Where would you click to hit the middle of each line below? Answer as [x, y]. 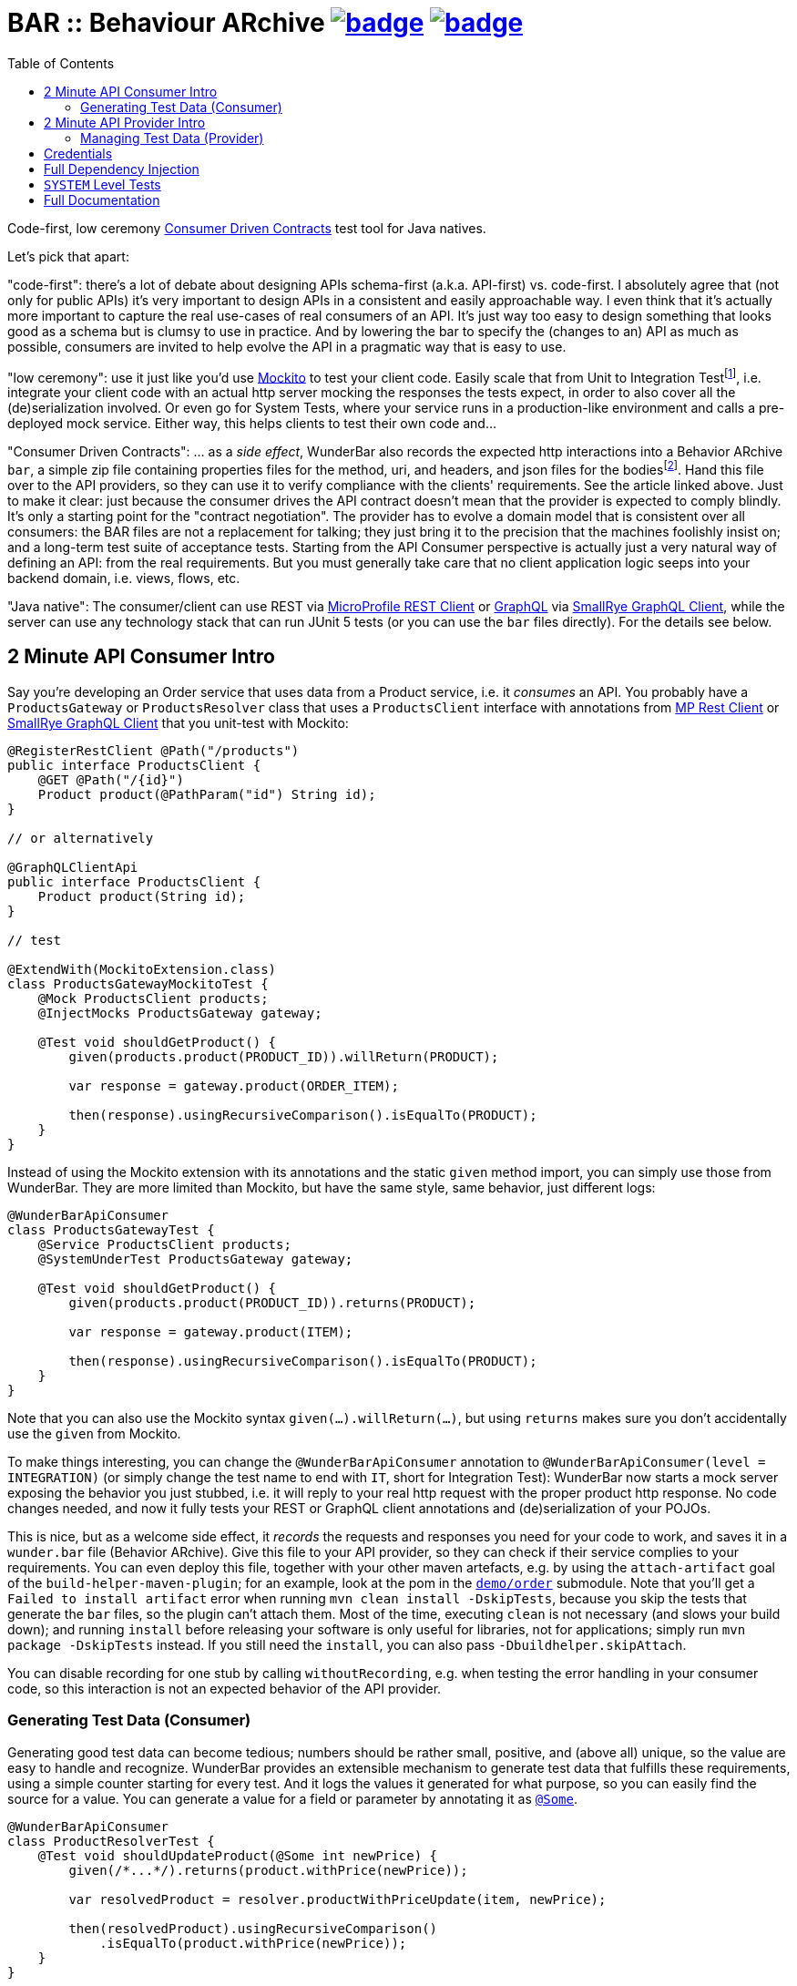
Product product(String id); [142, 896]
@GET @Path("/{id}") [111, 779]
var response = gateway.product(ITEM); [211, 1331]
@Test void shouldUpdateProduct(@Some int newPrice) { [238, 1855]
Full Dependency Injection [122, 169]
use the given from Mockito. [94, 1433]
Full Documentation [102, 200]
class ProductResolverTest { [111, 1841]
